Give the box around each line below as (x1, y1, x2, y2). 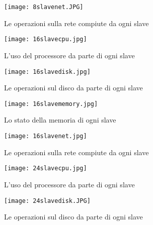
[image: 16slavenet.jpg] (4, 133, 87, 140)
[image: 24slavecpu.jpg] (4, 165, 87, 172)
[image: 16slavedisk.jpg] (4, 68, 91, 75)
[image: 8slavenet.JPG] (4, 4, 84, 11)
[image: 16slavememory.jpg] (4, 100, 98, 107)
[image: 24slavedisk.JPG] (4, 197, 91, 204)
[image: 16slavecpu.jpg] (4, 36, 87, 43)
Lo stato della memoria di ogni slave (4, 115, 116, 125)
